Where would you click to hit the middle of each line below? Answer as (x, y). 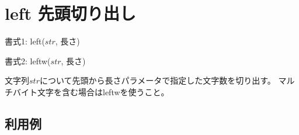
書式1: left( (25, 41)
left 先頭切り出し (70, 13)
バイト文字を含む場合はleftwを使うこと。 (91, 91)
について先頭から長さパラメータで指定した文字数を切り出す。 (157, 80)
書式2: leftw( (28, 60)
